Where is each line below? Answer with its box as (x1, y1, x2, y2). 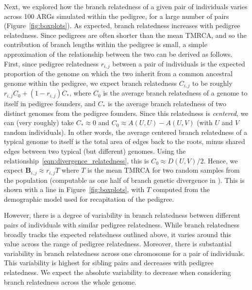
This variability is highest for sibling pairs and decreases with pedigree (4, 258, 214, 268)
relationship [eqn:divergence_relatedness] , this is (4, 155, 149, 165)
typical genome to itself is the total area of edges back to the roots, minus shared (4, 136, 245, 146)
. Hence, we (203, 155, 238, 165)
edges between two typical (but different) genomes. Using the (4, 146, 186, 156)
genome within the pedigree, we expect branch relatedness (4, 78, 177, 88)
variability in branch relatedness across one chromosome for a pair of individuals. (4, 248, 245, 258)
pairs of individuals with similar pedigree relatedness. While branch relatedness (4, 220, 239, 230)
